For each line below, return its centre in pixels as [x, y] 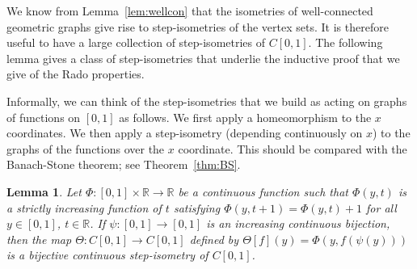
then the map [39, 239]
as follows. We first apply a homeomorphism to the [245, 117]
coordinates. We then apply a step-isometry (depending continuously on [185, 133]
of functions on [44, 117]
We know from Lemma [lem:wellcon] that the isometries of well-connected [190, 11]
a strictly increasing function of [84, 207]
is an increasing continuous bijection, [298, 223]
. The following [345, 42]
